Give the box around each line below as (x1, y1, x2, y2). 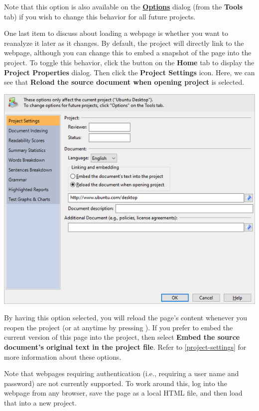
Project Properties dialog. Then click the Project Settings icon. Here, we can (4, 67, 255, 77)
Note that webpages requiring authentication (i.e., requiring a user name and (4, 368, 239, 379)
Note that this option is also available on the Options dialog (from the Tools (4, 1, 243, 11)
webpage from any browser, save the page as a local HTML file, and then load (4, 388, 243, 398)
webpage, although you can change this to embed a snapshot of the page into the (4, 47, 252, 58)
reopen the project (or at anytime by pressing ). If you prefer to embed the (4, 322, 233, 332)
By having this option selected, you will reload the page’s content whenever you (4, 312, 248, 323)
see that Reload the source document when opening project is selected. (4, 77, 245, 87)
